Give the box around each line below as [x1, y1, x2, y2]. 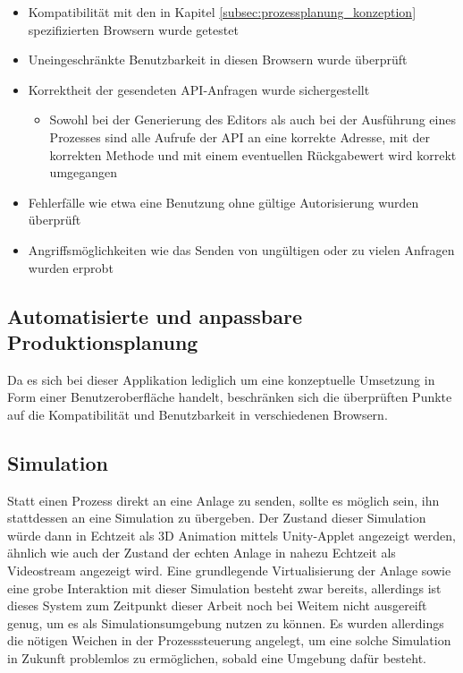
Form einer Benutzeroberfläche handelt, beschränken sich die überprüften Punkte [7, 388, 452, 406]
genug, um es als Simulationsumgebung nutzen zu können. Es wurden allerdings [7, 613, 444, 632]
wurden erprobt [28, 258, 114, 277]
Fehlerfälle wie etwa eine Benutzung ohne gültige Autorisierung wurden [28, 192, 419, 211]
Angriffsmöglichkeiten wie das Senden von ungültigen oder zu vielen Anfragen [28, 240, 455, 259]
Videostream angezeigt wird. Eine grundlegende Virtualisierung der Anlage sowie [7, 561, 451, 580]
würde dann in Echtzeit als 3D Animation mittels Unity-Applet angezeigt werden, [7, 525, 456, 544]
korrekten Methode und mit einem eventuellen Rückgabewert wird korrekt [49, 145, 457, 164]
